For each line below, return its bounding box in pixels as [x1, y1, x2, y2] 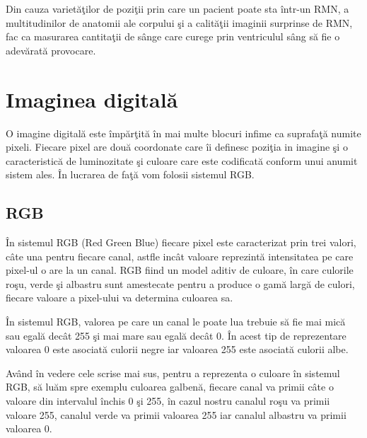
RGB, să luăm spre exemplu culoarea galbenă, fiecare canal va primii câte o [6, 379, 334, 394]
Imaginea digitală [6, 84, 178, 113]
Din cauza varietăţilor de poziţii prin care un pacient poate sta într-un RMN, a [6, 1, 349, 16]
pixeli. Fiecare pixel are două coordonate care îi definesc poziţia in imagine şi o [6, 139, 348, 154]
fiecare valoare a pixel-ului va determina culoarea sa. [6, 290, 233, 305]
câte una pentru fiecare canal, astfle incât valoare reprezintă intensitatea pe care [6, 248, 354, 263]
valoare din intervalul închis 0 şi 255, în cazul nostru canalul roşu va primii [6, 393, 330, 408]
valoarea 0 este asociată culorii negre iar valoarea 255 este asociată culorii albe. [6, 342, 349, 357]
